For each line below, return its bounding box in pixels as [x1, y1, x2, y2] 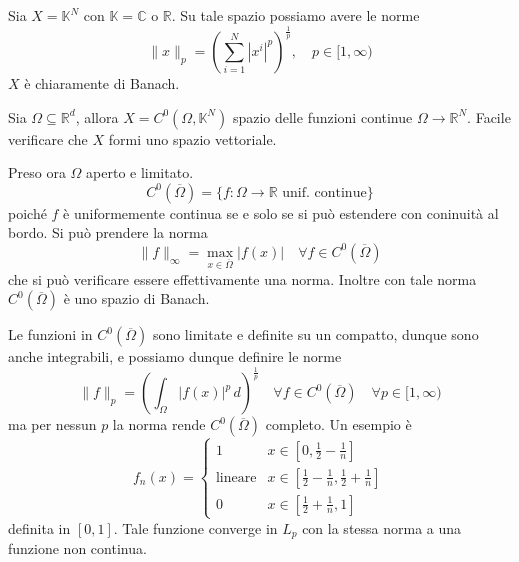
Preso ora [8, 162, 66, 183]
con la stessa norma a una [302, 517, 462, 538]
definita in [8, 517, 71, 538]
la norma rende [112, 414, 206, 435]
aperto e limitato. [86, 162, 194, 183]
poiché [8, 202, 47, 223]
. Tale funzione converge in [113, 517, 278, 538]
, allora [75, 106, 119, 127]
